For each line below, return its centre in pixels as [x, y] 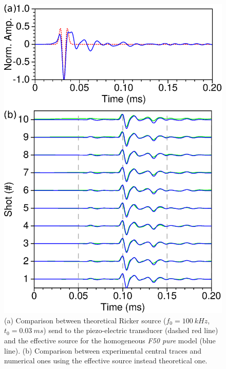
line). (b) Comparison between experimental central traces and [103, 350]
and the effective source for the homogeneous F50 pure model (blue [110, 340]
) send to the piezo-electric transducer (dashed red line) [131, 330]
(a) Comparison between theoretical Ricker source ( [85, 320]
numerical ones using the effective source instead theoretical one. [106, 361]
